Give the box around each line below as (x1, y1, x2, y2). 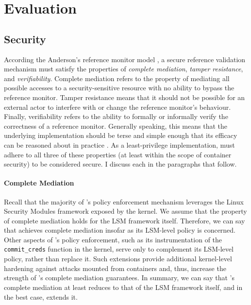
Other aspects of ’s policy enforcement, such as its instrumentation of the (4, 234, 222, 244)
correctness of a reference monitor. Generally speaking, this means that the (4, 120, 227, 131)
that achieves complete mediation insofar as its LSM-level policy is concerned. (4, 225, 236, 235)
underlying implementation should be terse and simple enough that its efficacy (4, 130, 237, 140)
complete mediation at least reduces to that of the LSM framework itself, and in (4, 282, 243, 292)
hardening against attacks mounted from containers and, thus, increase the (4, 263, 226, 273)
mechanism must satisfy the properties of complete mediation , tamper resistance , (4, 64, 243, 74)
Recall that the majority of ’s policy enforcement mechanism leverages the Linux (4, 196, 244, 206)
